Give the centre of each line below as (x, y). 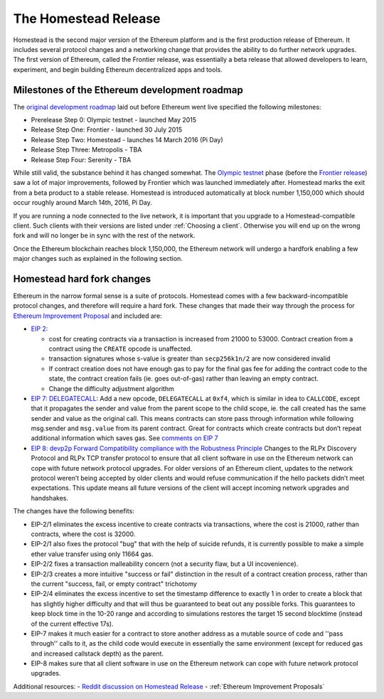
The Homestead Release (87, 18)
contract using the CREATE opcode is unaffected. (121, 348)
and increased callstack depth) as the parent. (97, 653)
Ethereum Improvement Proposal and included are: (88, 316)
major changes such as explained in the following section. (98, 259)
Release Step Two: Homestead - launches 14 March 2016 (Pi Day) (127, 139)
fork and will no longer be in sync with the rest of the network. (104, 235)
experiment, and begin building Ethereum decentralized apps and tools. (118, 69)
